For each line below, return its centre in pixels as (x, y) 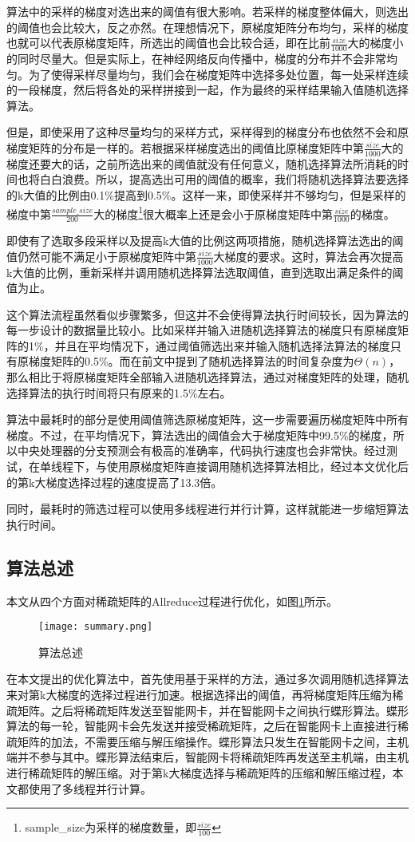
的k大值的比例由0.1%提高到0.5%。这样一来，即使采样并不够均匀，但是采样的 (206, 195)
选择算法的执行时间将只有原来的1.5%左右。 (119, 392)
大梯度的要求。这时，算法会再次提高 (308, 256)
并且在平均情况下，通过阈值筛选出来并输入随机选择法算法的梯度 (222, 345)
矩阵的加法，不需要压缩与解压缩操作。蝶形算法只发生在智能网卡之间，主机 (213, 741)
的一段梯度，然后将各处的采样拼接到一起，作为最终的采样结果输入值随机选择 (207, 90)
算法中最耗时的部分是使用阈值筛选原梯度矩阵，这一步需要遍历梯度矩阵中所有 (207, 419)
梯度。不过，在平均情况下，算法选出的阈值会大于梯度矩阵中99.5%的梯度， (200, 435)
